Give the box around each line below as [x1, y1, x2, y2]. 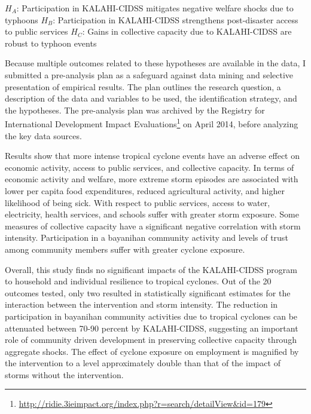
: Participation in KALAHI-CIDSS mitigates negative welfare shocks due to [16, 2, 294, 14]
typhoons [5, 13, 38, 26]
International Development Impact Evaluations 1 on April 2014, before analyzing [5, 116, 298, 130]
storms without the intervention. [5, 368, 124, 381]
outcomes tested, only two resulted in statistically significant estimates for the [5, 286, 291, 299]
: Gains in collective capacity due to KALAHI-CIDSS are [82, 25, 292, 38]
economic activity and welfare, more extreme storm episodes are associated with [5, 173, 298, 185]
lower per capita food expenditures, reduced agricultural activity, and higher [5, 184, 285, 197]
